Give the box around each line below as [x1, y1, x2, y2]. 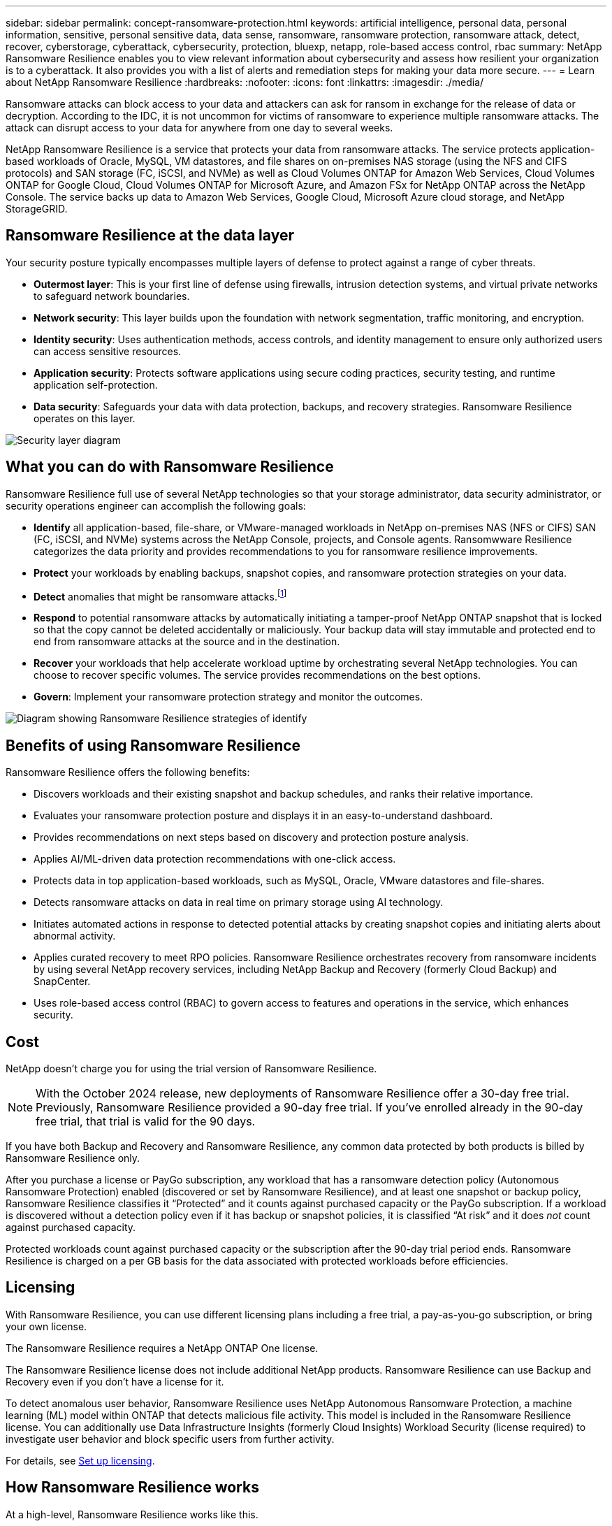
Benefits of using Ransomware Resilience [6, 736, 301, 754]
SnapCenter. [34, 975, 91, 988]
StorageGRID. [6, 203, 68, 215]
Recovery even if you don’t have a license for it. [6, 1375, 224, 1388]
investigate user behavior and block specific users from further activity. [6, 1432, 335, 1445]
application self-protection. [34, 378, 158, 391]
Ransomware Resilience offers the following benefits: [6, 766, 250, 779]
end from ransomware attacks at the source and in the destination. [34, 635, 340, 648]
